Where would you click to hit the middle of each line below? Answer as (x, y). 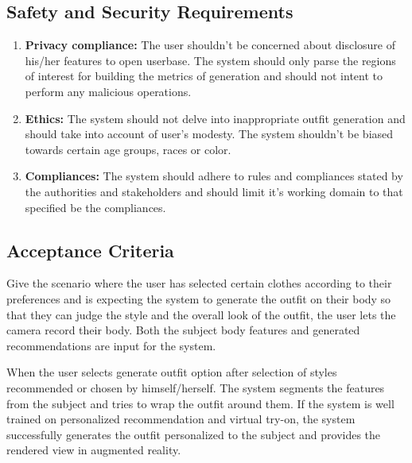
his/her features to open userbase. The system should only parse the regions (210, 60)
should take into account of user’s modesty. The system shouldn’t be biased (209, 134)
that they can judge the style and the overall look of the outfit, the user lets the (201, 314)
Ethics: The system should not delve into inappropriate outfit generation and (215, 118)
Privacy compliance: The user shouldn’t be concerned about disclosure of (210, 45)
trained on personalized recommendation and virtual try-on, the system (181, 419)
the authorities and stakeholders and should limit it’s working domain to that (214, 191)
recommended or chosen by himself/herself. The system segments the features (196, 387)
